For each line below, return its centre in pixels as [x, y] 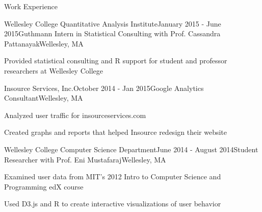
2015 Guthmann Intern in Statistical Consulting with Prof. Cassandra [112, 33]
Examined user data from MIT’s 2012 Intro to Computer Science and [113, 176]
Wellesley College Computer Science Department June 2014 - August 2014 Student [131, 149]
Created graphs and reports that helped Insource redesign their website [115, 132]
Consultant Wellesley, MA [44, 98]
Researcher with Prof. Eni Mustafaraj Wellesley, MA [85, 159]
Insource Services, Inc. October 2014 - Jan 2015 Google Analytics [104, 88]
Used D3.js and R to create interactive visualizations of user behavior [113, 204]
